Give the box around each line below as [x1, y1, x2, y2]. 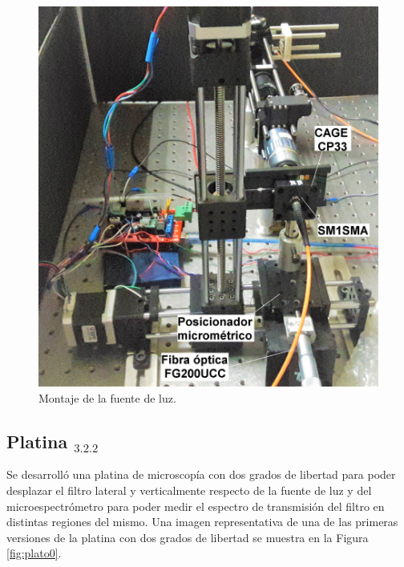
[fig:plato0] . [6, 545, 62, 561]
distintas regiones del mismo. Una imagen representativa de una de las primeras [6, 513, 398, 530]
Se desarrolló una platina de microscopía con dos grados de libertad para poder [6, 466, 396, 483]
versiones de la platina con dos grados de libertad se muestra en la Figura [6, 529, 369, 545]
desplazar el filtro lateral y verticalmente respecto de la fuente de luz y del [6, 481, 372, 498]
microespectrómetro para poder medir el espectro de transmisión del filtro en [6, 497, 385, 514]
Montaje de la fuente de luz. [38, 389, 176, 406]
